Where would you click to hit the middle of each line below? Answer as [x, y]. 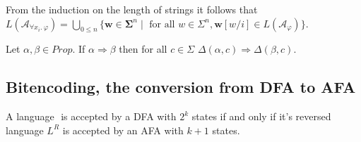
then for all [143, 49]
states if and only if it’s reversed [261, 116]
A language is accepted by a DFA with [91, 116]
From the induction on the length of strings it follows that [132, 9]
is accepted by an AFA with [123, 130]
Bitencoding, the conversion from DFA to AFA [181, 87]
